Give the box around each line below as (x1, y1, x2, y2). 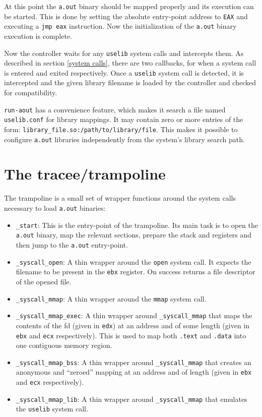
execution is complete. (4, 30, 73, 41)
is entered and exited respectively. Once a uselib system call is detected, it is (4, 67, 244, 78)
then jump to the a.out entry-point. (16, 239, 128, 250)
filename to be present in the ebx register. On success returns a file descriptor (16, 266, 255, 277)
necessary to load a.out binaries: (4, 203, 106, 213)
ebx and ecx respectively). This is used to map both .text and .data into (16, 330, 246, 340)
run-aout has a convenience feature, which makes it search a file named (4, 104, 226, 114)
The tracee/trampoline (4, 163, 166, 184)
